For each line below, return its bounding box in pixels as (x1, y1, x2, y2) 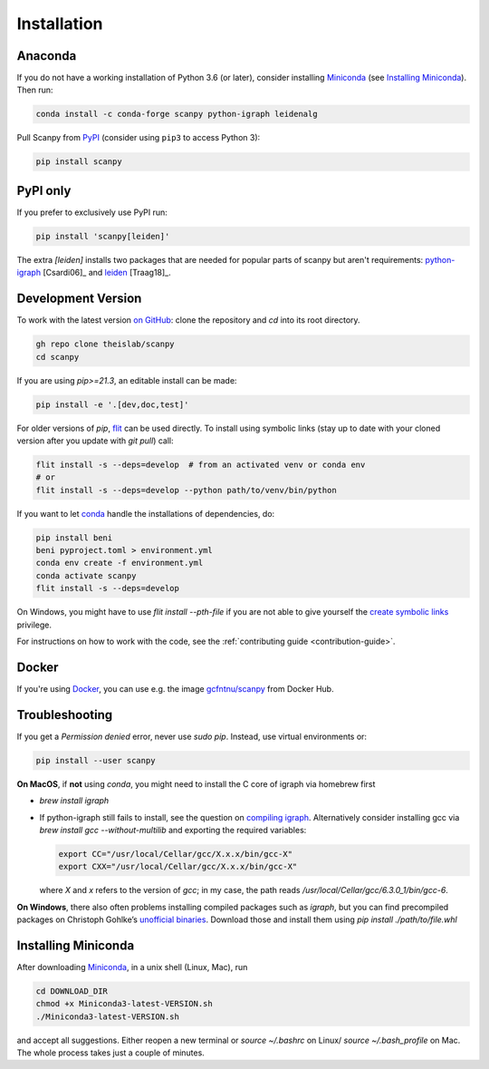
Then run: (16, 84, 53, 95)
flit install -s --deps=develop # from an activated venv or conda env (35, 459, 366, 470)
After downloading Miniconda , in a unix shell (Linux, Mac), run (16, 961, 248, 972)
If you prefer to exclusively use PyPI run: (16, 207, 168, 218)
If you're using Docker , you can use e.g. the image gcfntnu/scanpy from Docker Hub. (16, 683, 334, 694)
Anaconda (16, 48, 77, 63)
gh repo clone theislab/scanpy (35, 339, 176, 349)
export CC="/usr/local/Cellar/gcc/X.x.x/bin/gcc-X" (58, 849, 293, 859)
